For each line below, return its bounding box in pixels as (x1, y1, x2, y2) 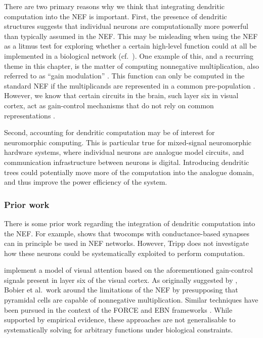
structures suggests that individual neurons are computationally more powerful (4, 21, 248, 31)
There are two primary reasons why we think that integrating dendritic (4, 1, 225, 11)
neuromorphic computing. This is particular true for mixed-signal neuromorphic (4, 137, 252, 147)
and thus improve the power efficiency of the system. (4, 177, 167, 187)
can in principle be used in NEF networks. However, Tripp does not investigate (4, 238, 249, 248)
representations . (4, 110, 55, 120)
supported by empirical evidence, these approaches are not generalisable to (4, 314, 236, 325)
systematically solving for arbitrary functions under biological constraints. (4, 324, 233, 334)
